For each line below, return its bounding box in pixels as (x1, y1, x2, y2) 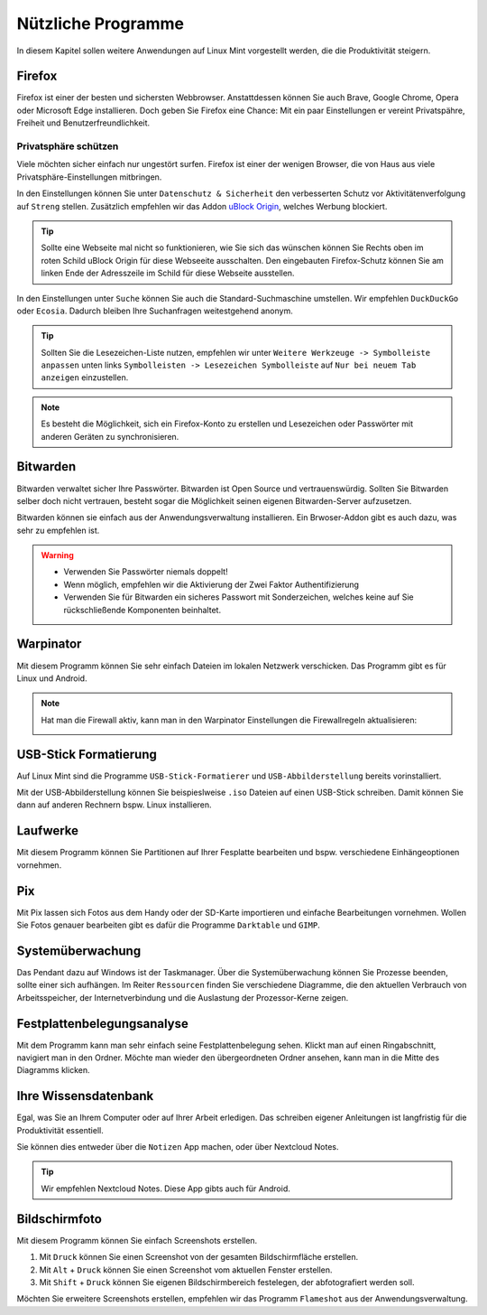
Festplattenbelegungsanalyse (16, 1016, 189, 1031)
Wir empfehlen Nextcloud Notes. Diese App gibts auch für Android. (41, 1183, 290, 1194)
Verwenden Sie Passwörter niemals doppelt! (63, 566, 229, 577)
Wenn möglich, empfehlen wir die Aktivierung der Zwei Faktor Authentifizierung (63, 579, 360, 590)
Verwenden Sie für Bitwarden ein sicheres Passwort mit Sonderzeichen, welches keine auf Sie (63, 592, 414, 602)
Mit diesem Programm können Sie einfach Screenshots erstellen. (16, 1235, 258, 1245)
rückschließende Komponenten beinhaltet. (63, 604, 221, 615)
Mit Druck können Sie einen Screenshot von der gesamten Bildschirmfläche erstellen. (39, 1252, 359, 1263)
